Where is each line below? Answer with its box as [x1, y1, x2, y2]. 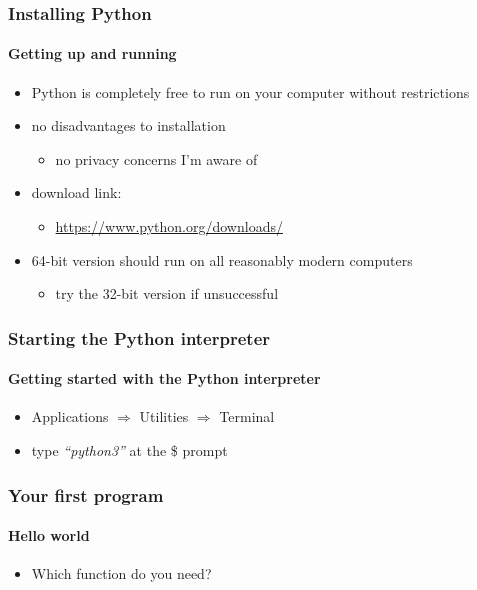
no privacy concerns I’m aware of [55, 148, 258, 169]
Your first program [8, 482, 164, 507]
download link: [31, 182, 122, 203]
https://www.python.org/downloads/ [55, 216, 283, 237]
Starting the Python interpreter [8, 325, 271, 350]
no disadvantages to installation [31, 115, 226, 136]
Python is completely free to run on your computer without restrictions [31, 81, 470, 102]
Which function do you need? [31, 563, 212, 584]
